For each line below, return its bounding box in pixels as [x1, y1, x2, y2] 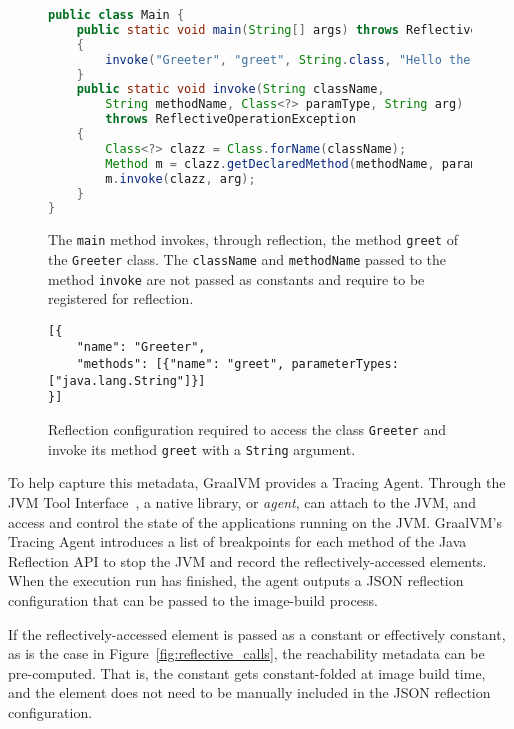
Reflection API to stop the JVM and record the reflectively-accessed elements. [8, 550, 487, 571]
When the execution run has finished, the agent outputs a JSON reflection [8, 570, 464, 591]
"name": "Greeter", [76, 340, 206, 355]
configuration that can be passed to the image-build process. [8, 589, 378, 610]
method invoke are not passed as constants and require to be [48, 268, 425, 289]
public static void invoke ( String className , [76, 82, 385, 97]
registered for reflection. [48, 288, 194, 309]
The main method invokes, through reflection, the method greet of [48, 229, 458, 250]
